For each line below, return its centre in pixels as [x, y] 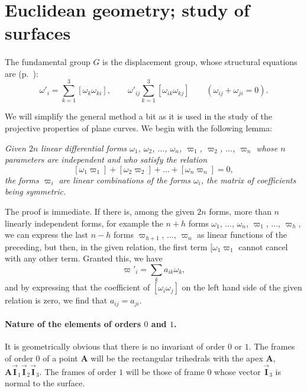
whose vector [237, 371]
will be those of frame [165, 371]
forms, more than [240, 211]
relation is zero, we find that [56, 300]
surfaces [38, 33]
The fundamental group [48, 62]
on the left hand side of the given [242, 287]
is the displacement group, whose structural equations [200, 62]
